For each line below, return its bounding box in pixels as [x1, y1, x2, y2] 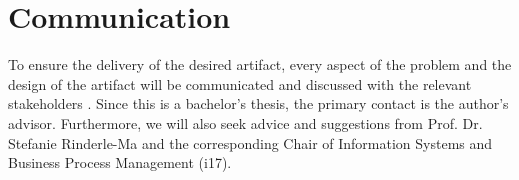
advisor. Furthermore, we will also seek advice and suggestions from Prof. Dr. [8, 112, 483, 133]
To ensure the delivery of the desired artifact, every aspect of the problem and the [8, 54, 512, 75]
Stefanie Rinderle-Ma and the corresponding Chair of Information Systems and [8, 132, 493, 153]
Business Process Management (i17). [8, 152, 232, 173]
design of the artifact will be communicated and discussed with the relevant [8, 73, 472, 94]
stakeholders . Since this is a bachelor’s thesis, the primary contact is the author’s [8, 93, 509, 114]
